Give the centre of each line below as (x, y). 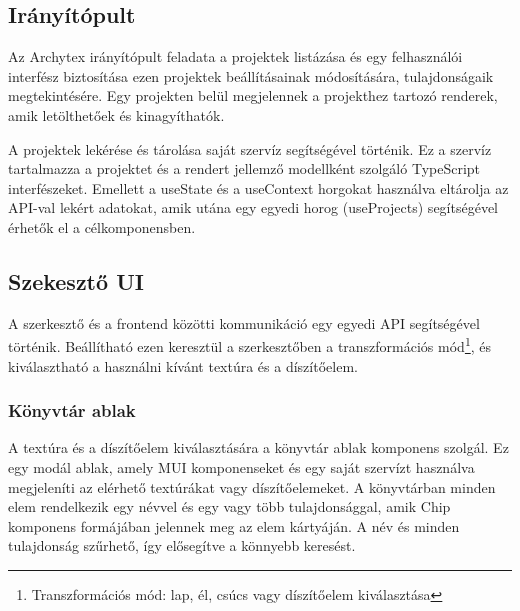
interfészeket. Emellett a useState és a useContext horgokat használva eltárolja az (258, 187)
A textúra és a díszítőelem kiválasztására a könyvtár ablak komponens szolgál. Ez (258, 447)
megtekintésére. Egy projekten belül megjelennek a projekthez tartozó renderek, (253, 95)
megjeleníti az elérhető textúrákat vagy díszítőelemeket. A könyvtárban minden (252, 486)
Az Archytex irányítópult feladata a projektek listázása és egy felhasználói (235, 56)
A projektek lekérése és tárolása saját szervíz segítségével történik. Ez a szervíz (250, 148)
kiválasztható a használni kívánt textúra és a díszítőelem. (183, 365)
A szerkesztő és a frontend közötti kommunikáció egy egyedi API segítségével (244, 322)
